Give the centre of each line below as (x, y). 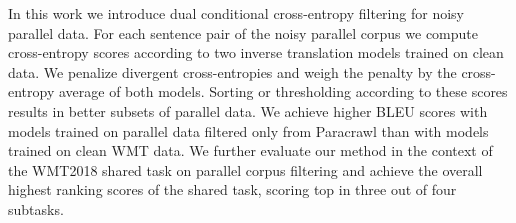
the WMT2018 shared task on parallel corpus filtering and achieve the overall (245, 169)
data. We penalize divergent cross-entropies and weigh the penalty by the (232, 71)
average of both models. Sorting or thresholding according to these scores (283, 91)
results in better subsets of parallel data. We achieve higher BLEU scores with (248, 110)
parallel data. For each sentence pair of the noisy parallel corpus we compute (243, 32)
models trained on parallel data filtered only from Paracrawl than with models (248, 130)
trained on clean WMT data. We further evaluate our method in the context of (250, 150)
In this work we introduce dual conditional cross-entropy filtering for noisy (236, 13)
